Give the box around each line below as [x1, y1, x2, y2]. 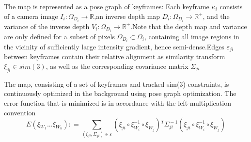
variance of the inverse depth [4, 21, 90, 31]
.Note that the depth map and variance [130, 21, 247, 31]
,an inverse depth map [94, 11, 160, 21]
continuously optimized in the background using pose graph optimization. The [4, 88, 236, 98]
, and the [203, 11, 230, 21]
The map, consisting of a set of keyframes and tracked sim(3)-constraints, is [4, 79, 229, 89]
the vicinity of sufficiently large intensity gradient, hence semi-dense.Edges [4, 41, 224, 51]
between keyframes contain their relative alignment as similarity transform [4, 51, 225, 62]
